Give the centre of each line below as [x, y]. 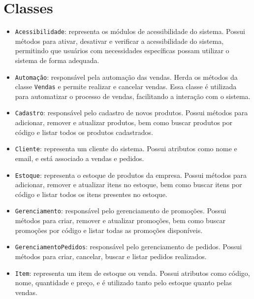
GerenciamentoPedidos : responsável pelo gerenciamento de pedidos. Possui [128, 247]
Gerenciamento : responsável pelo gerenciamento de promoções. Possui [121, 211]
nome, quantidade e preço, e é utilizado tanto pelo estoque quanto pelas [123, 282]
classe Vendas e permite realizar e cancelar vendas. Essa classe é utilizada [126, 86]
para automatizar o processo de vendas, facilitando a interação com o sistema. [133, 96]
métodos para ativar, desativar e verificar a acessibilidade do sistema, [119, 41]
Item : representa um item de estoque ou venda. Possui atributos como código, [132, 273]
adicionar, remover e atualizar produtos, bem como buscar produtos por [124, 122]
